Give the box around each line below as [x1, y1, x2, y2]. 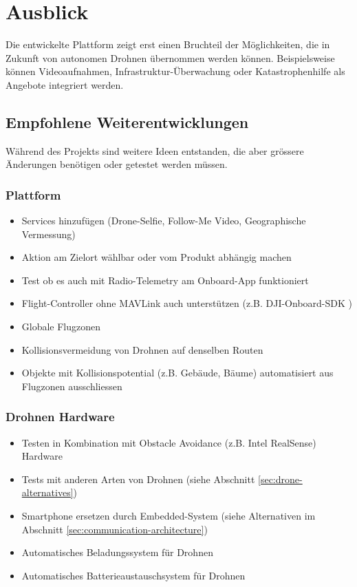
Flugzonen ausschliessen [21, 378, 122, 393]
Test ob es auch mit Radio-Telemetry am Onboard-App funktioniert [21, 273, 309, 287]
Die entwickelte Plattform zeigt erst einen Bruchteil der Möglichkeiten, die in [6, 37, 330, 52]
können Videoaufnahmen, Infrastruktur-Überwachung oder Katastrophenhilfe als [6, 64, 345, 78]
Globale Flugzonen [21, 319, 101, 334]
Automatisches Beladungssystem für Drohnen [21, 545, 213, 559]
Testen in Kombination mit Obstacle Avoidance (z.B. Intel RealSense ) [21, 435, 316, 449]
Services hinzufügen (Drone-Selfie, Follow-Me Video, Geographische [21, 213, 306, 228]
